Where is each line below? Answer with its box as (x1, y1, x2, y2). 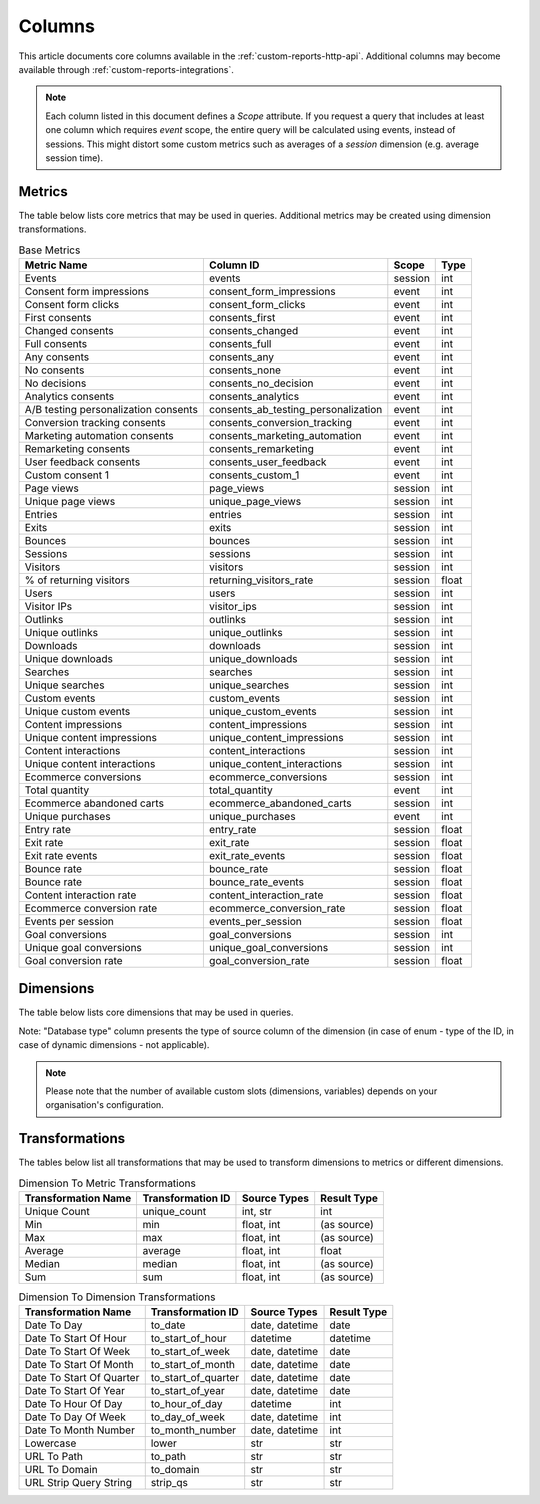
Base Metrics (18, 243, 81, 257)
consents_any (208, 350, 275, 364)
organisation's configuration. (45, 1099, 164, 1111)
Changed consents (24, 323, 114, 337)
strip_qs (150, 1476, 189, 1490)
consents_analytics (208, 389, 300, 403)
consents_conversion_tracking (208, 415, 352, 429)
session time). (45, 151, 104, 164)
